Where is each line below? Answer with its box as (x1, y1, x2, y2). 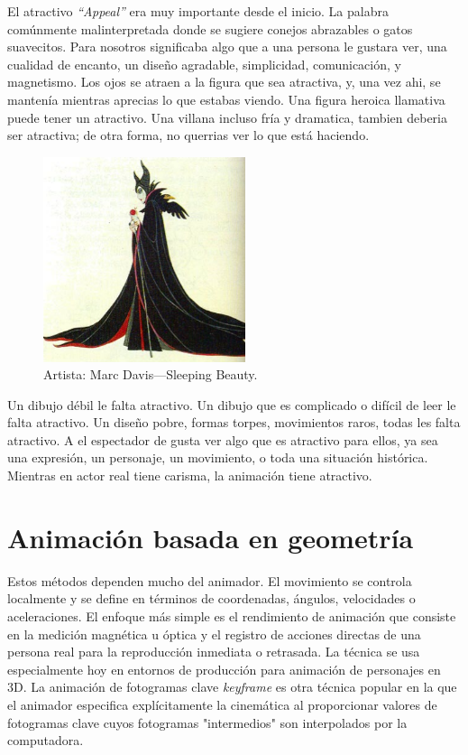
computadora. (7, 731, 84, 750)
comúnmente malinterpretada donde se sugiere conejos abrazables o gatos (7, 19, 413, 38)
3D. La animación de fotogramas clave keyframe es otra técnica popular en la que (7, 677, 457, 696)
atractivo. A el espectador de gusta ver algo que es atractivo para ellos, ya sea (7, 430, 438, 449)
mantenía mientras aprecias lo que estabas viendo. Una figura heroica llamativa (7, 89, 445, 108)
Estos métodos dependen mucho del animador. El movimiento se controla (7, 571, 412, 590)
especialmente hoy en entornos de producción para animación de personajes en (7, 659, 441, 678)
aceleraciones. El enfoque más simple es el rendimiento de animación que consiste (7, 606, 456, 625)
